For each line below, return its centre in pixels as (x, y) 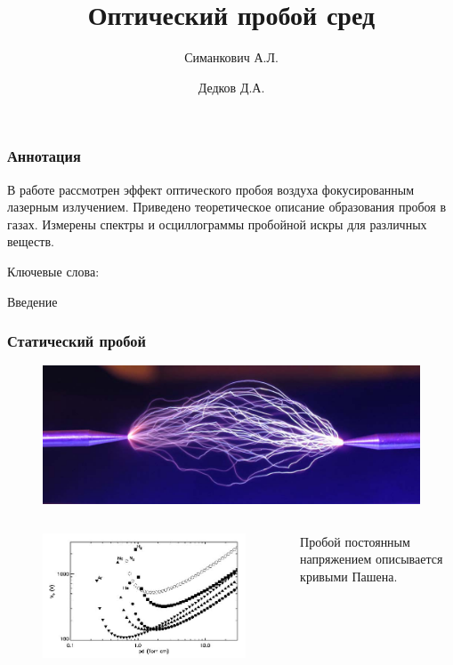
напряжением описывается (372, 559)
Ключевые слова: (53, 271)
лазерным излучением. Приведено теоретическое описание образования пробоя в (227, 207)
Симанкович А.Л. (231, 57)
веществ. (31, 241)
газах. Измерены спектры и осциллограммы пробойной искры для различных (217, 224)
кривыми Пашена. (349, 576)
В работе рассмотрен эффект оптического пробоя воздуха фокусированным (211, 189)
